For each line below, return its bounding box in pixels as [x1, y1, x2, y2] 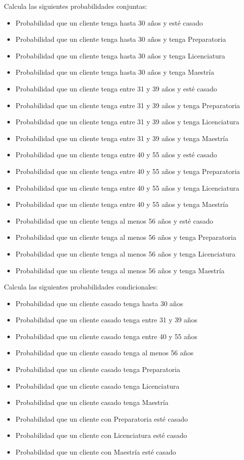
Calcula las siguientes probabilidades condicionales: [4, 282, 158, 292]
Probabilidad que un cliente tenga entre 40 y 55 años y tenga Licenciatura [15, 182, 240, 193]
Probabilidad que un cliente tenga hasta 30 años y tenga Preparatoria [15, 34, 226, 44]
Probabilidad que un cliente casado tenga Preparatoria [15, 364, 181, 374]
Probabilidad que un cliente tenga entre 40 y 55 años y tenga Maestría [15, 199, 228, 209]
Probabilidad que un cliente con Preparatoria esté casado [15, 413, 188, 424]
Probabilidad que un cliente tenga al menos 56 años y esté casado [15, 215, 213, 226]
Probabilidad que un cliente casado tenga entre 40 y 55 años [15, 331, 197, 341]
